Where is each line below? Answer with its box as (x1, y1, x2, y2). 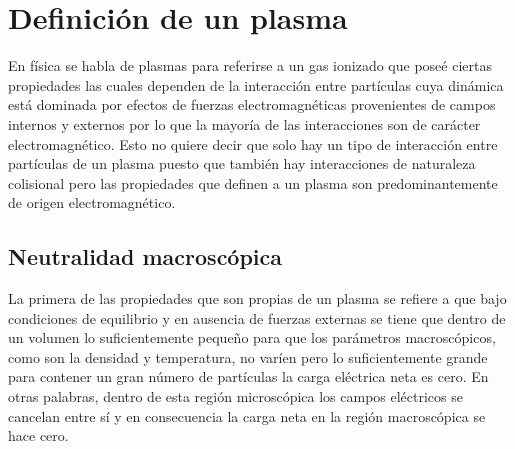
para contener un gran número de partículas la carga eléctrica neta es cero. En (8, 366, 489, 387)
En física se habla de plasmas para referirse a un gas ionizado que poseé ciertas (8, 55, 492, 76)
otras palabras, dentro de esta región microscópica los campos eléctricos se (8, 386, 463, 407)
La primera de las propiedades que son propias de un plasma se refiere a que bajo (8, 288, 507, 309)
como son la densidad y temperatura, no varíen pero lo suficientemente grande (8, 346, 488, 367)
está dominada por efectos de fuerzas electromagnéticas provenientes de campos (8, 94, 496, 115)
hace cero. (8, 425, 69, 446)
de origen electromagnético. (8, 192, 176, 213)
